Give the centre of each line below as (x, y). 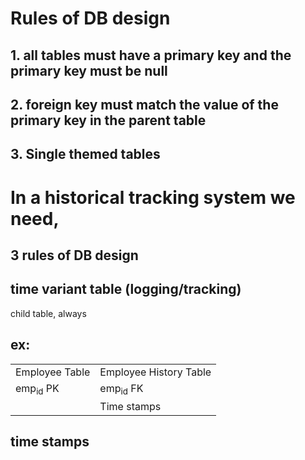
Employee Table (53, 372)
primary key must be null (89, 70)
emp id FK (121, 389)
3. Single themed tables (85, 154)
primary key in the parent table (108, 120)
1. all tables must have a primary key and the (151, 55)
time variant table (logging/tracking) (126, 289)
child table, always (48, 313)
